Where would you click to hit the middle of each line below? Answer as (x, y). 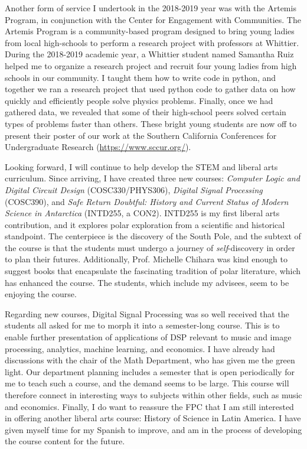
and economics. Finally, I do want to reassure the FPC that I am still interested (149, 406)
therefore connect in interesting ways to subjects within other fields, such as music (153, 395)
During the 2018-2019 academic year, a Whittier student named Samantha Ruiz (149, 54)
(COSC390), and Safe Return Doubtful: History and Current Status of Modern (147, 201)
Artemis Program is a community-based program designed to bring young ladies (150, 31)
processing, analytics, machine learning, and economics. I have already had (140, 348)
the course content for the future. (65, 441)
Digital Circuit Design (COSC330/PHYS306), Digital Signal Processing (134, 189)
